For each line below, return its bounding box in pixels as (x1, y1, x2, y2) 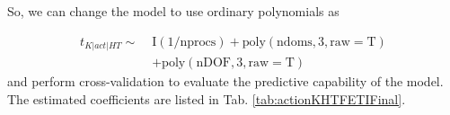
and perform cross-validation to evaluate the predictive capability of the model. (7, 72, 444, 91)
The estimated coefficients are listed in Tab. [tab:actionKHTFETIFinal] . (7, 89, 406, 108)
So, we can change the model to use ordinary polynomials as (7, 2, 340, 20)
